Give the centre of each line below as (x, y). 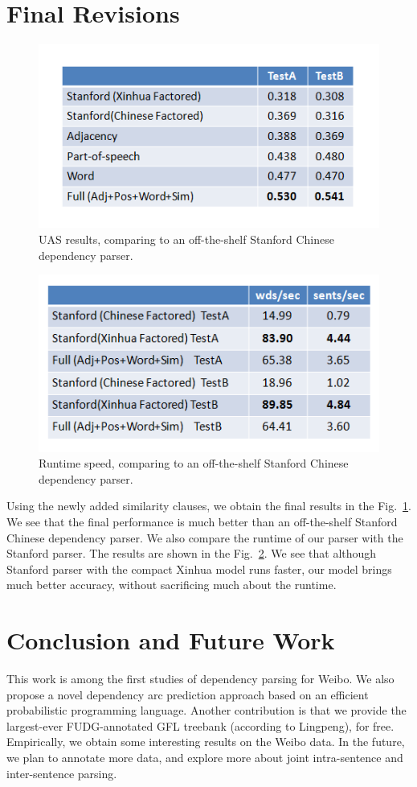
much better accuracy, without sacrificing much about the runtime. (172, 585)
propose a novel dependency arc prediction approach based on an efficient (188, 694)
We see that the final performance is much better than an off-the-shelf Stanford (202, 521)
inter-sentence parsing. (62, 773)
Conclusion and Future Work (171, 640)
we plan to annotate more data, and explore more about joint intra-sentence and (205, 757)
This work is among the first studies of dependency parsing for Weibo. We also (200, 678)
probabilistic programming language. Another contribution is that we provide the (206, 710)
